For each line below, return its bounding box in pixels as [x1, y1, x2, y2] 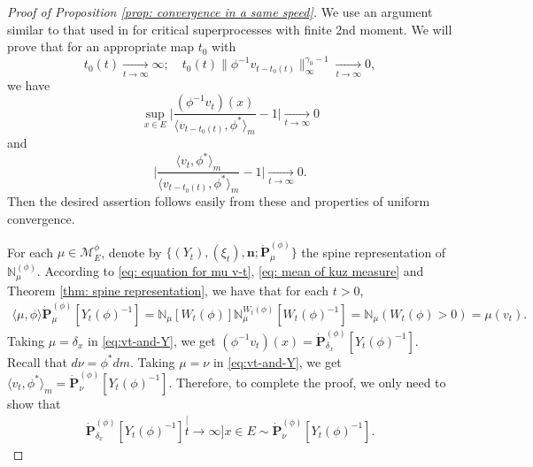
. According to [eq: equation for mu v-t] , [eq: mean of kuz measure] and [36, 262, 424, 280]
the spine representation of [301, 242, 446, 261]
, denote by [101, 242, 162, 261]
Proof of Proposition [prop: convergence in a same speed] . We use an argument [7, 3, 433, 20]
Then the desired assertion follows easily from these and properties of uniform [7, 192, 430, 211]
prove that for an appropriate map [7, 37, 194, 56]
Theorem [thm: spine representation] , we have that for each [7, 280, 329, 299]
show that [7, 394, 61, 412]
